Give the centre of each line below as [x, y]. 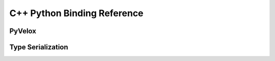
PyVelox [23, 31]
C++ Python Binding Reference [76, 13]
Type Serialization [39, 47]
